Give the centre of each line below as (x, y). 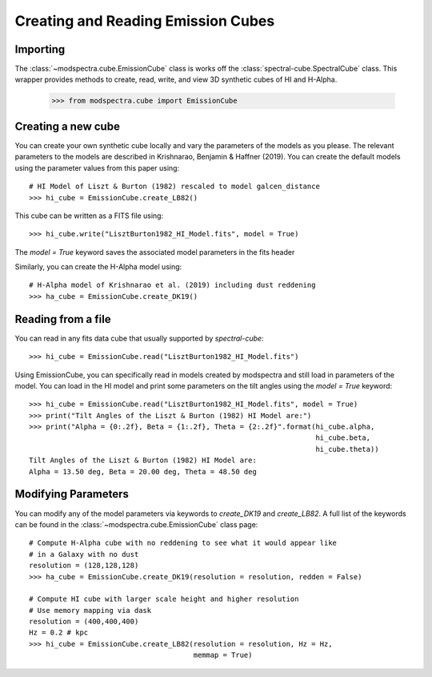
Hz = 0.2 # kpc (59, 633)
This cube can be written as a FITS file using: (89, 216)
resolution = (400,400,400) (84, 622)
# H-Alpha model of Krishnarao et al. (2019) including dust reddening (172, 285)
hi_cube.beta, (343, 438)
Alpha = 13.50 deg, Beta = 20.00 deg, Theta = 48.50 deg (143, 471)
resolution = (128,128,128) (84, 566)
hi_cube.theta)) (347, 449)
